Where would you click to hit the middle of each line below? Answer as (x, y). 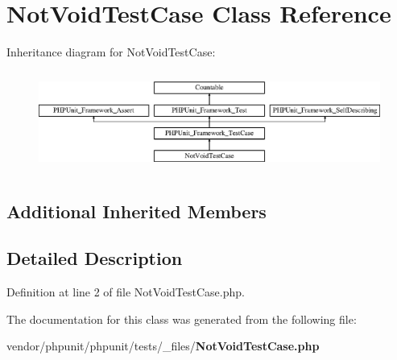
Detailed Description (95, 258)
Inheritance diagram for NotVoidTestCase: (111, 52)
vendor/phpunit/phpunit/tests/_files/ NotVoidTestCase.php (163, 346)
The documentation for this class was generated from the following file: (182, 319)
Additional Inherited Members (136, 211)
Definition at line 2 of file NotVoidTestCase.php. (126, 292)
